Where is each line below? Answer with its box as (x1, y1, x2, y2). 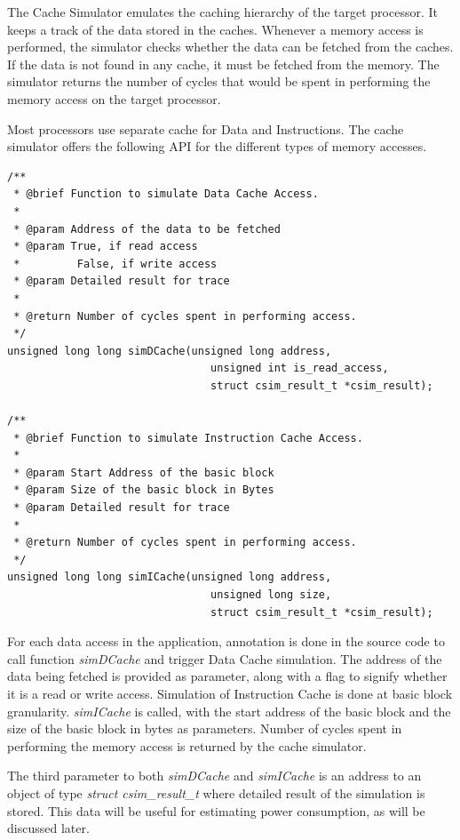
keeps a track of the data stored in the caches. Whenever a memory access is (7, 20, 424, 38)
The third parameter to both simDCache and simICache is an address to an (7, 766, 422, 785)
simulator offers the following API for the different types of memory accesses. (7, 137, 427, 156)
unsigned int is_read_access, (210, 362, 389, 375)
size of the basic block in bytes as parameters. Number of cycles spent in (7, 719, 402, 738)
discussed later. (7, 819, 90, 837)
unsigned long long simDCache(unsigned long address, (7, 344, 332, 357)
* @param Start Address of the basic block (13, 466, 274, 479)
